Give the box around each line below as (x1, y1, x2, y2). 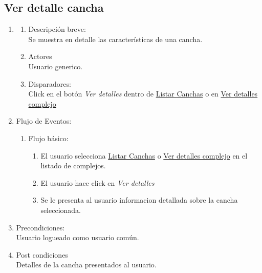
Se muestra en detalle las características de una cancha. (28, 33, 203, 44)
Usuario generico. (28, 61, 83, 71)
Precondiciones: (16, 222, 65, 232)
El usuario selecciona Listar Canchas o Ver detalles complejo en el (40, 150, 248, 161)
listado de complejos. (40, 160, 106, 171)
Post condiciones (16, 249, 68, 260)
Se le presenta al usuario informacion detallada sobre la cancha (40, 194, 238, 205)
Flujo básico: (28, 132, 69, 143)
